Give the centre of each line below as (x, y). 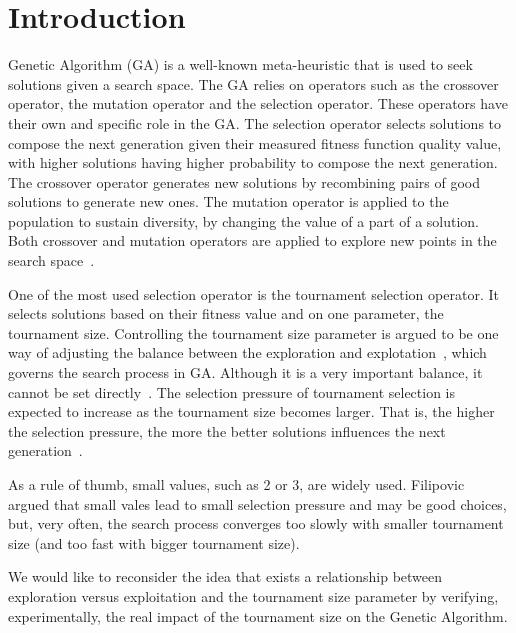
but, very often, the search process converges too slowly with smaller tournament (256, 523)
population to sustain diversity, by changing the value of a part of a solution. (244, 220)
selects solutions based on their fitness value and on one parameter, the (226, 313)
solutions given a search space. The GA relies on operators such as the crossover (253, 83)
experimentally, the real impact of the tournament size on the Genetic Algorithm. (258, 615)
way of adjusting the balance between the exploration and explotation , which (247, 352)
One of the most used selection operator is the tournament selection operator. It (253, 293)
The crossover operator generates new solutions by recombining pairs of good (244, 181)
